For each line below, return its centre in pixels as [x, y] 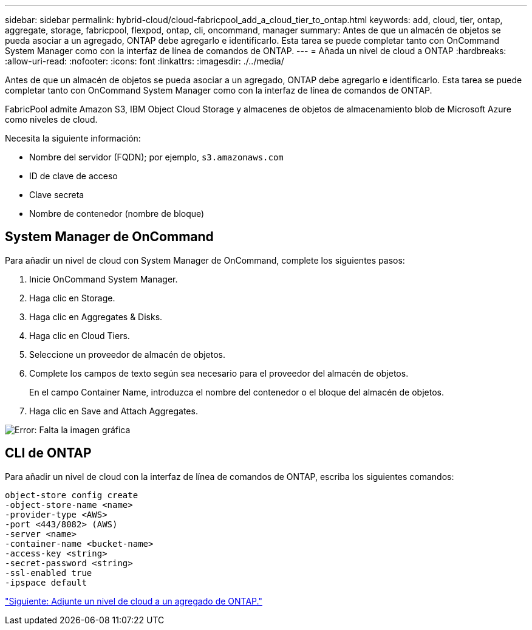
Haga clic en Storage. [72, 298]
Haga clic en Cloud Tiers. [80, 335]
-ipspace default [46, 582]
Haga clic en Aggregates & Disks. [96, 317]
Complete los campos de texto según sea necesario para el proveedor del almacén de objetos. [219, 373]
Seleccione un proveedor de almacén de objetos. [128, 354]
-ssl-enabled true [49, 573]
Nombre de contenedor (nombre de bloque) [117, 214]
